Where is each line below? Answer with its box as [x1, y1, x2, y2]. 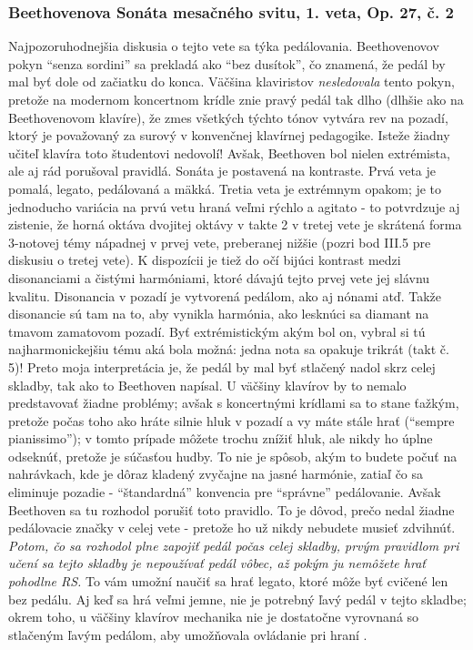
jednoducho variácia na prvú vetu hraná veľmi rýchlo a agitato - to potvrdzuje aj [8, 197, 460, 216]
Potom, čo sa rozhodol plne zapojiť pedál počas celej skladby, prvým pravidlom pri [8, 535, 459, 554]
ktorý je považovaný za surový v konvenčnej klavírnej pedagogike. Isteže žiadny [8, 126, 450, 145]
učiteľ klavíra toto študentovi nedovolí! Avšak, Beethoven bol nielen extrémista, [8, 143, 450, 162]
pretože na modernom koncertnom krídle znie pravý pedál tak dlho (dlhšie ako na [8, 90, 464, 108]
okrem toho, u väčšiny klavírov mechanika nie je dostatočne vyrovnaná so [8, 607, 419, 626]
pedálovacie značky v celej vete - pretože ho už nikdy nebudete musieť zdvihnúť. [8, 518, 456, 537]
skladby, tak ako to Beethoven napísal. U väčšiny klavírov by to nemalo [8, 375, 407, 394]
